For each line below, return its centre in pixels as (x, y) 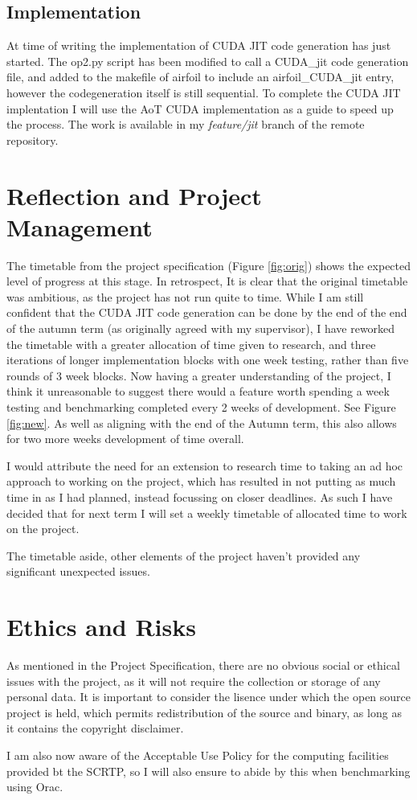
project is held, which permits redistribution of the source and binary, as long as (204, 712)
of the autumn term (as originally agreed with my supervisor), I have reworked (201, 328)
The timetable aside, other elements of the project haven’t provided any (184, 555)
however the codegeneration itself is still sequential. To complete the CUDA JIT (204, 92)
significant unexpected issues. (78, 571)
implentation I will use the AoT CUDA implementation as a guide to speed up (200, 108)
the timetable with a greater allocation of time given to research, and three (191, 344)
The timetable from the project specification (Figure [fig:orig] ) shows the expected (209, 265)
